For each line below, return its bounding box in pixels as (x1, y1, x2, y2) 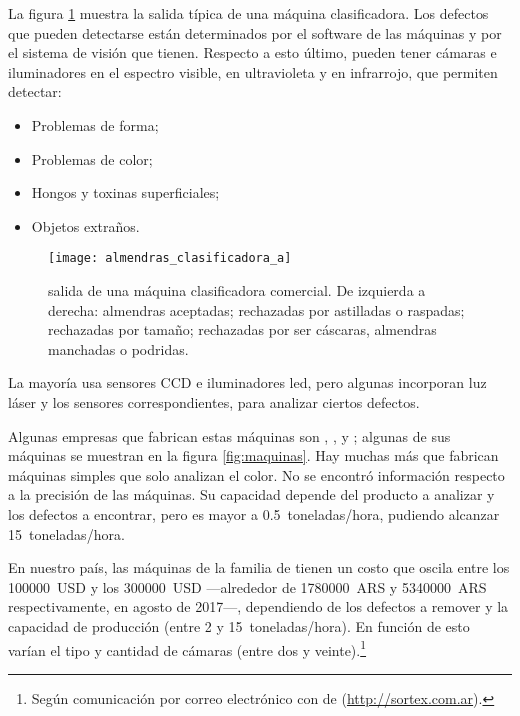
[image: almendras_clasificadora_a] (48, 251, 292, 266)
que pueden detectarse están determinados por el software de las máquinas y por (8, 22, 502, 43)
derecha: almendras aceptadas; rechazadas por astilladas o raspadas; (48, 299, 465, 320)
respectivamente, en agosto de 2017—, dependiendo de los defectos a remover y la (8, 596, 509, 617)
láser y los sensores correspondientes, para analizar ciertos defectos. (8, 391, 420, 412)
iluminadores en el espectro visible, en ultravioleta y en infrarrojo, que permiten (8, 61, 498, 82)
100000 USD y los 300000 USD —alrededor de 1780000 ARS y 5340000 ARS (8, 576, 487, 597)
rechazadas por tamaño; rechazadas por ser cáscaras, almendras (48, 319, 437, 340)
